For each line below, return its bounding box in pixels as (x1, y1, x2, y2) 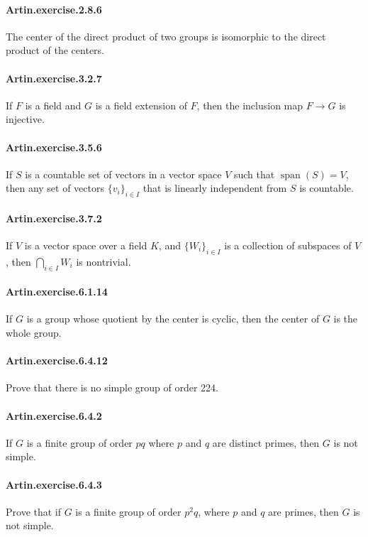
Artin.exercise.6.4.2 (6, 408, 102, 423)
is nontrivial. (76, 254, 131, 268)
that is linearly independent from (143, 180, 287, 195)
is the (333, 311, 358, 326)
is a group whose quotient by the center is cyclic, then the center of (26, 311, 320, 326)
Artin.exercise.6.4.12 (6, 353, 108, 368)
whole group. (6, 325, 62, 340)
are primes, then (268, 504, 339, 519)
